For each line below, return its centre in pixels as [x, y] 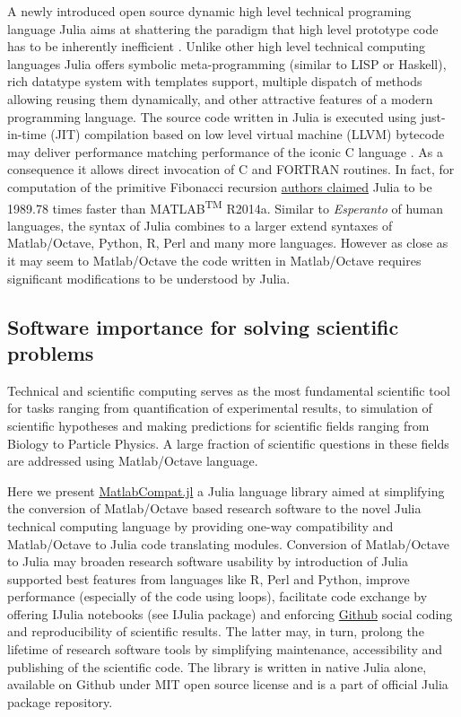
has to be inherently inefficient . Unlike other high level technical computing [217, 46]
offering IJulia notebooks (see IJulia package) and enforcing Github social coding [230, 613]
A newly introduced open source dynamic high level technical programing [209, 11]
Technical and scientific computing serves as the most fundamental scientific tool [229, 390]
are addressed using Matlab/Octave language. [133, 461]
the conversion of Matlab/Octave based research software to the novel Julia [214, 508]
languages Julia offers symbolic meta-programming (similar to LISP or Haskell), [227, 63]
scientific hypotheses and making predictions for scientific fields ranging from [218, 425]
